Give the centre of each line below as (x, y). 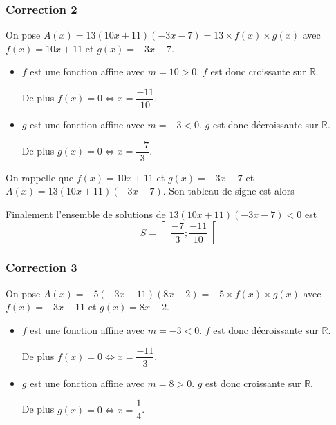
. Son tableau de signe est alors (228, 191)
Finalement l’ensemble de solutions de (86, 214)
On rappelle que (40, 177)
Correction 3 (41, 267)
